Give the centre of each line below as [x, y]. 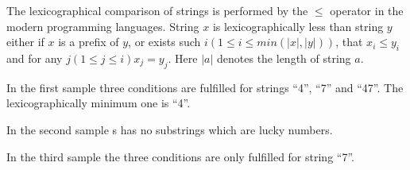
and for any [35, 58]
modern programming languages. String [103, 26]
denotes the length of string [284, 58]
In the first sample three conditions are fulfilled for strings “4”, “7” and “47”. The [205, 87]
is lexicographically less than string [298, 26]
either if [25, 42]
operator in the [367, 10]
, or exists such [164, 42]
